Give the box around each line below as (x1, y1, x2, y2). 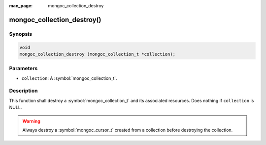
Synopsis (9, 30, 32, 37)
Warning (22, 118, 40, 124)
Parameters (9, 65, 38, 72)
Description (9, 87, 38, 94)
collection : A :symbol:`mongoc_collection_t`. (21, 75, 118, 81)
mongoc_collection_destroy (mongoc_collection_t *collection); (19, 51, 176, 57)
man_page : (9, 3, 33, 8)
